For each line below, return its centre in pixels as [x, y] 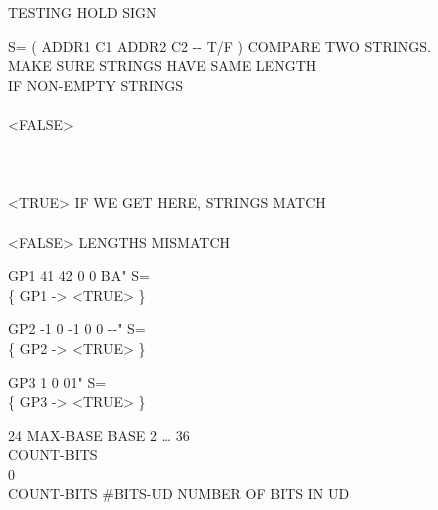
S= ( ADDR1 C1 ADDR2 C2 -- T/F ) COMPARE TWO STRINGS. [219, 45]
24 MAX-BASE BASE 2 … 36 [99, 434]
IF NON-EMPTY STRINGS [96, 84]
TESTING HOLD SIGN [82, 12]
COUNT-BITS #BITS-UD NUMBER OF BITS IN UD [179, 493]
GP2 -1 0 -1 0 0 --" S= [77, 328]
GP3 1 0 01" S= [57, 381]
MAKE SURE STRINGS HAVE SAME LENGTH [162, 65]
